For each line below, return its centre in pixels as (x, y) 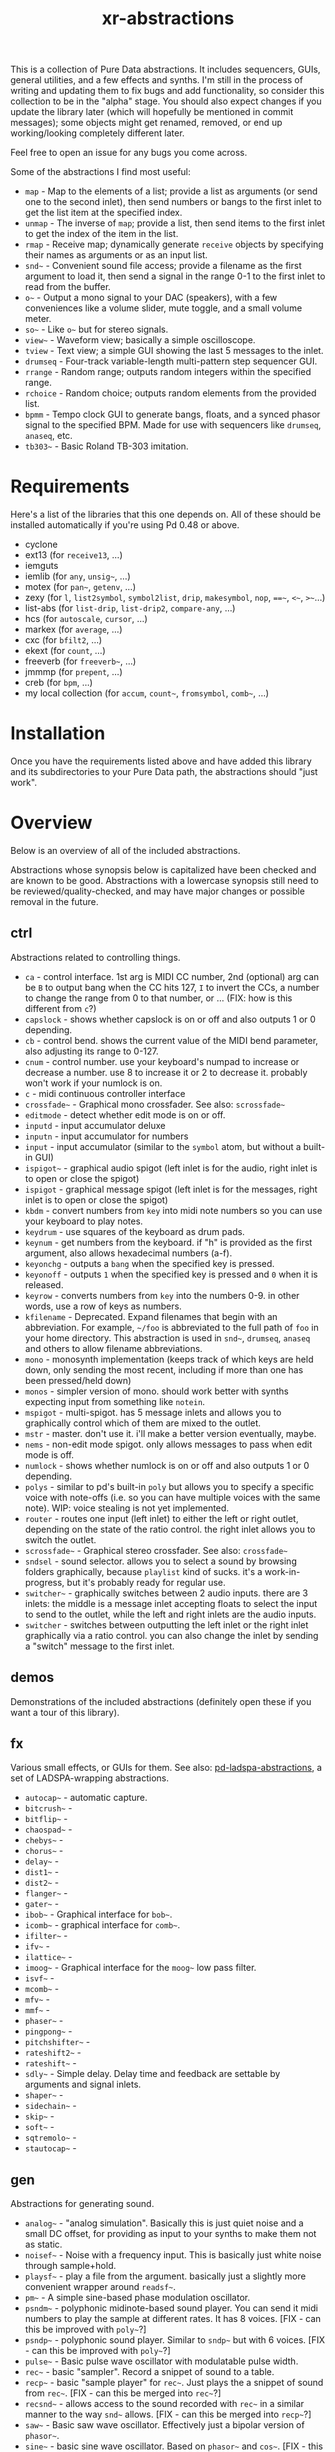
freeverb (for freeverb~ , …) (80, 661)
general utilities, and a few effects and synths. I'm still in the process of (156, 80)
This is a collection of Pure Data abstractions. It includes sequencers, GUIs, (165, 69)
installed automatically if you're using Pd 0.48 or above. (125, 525)
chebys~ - (44, 1840)
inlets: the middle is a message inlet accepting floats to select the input (171, 1603)
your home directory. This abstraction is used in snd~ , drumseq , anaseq (167, 1338)
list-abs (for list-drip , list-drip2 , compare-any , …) (130, 608)
